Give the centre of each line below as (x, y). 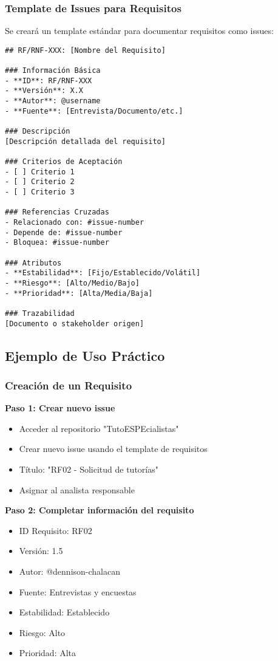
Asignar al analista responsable (77, 489)
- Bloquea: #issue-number (57, 243)
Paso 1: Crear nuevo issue (60, 408)
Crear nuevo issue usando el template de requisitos (113, 449)
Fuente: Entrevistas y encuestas (78, 591)
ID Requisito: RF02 (56, 530)
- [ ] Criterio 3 (40, 192)
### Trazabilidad (40, 313)
